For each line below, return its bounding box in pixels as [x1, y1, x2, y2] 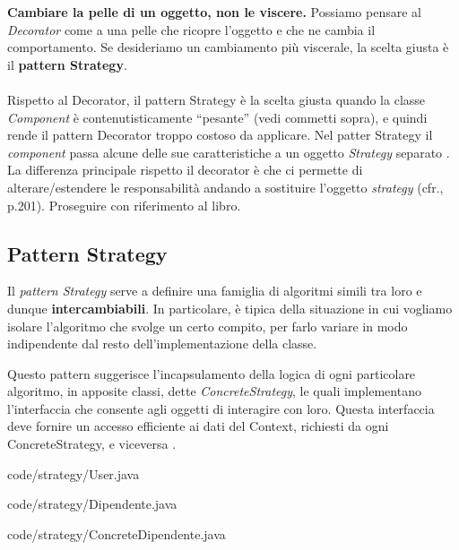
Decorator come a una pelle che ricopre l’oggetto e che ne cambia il [7, 20, 376, 39]
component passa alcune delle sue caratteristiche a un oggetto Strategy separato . [7, 142, 450, 161]
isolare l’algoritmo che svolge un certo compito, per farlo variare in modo [7, 316, 408, 335]
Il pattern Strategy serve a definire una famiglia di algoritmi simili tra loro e [7, 281, 422, 300]
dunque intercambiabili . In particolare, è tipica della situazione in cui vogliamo [7, 298, 453, 317]
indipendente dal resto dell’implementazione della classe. [7, 334, 317, 353]
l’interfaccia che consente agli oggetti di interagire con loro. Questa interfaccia [7, 399, 435, 417]
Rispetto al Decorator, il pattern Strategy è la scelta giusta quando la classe [7, 90, 426, 108]
